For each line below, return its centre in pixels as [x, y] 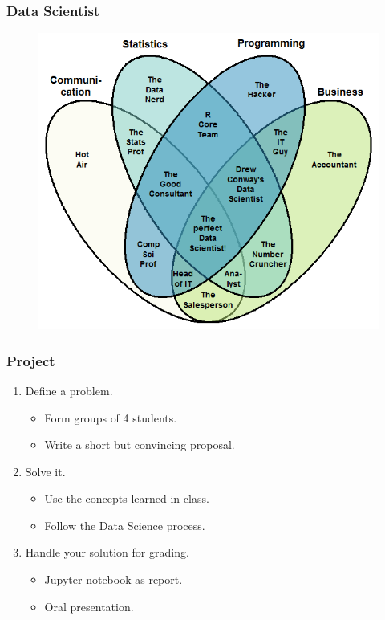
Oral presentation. [89, 606]
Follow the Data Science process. [125, 525]
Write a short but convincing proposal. [140, 445]
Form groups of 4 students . [111, 417]
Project [31, 360]
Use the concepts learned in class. [127, 498]
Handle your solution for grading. [107, 552]
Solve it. [45, 471]
